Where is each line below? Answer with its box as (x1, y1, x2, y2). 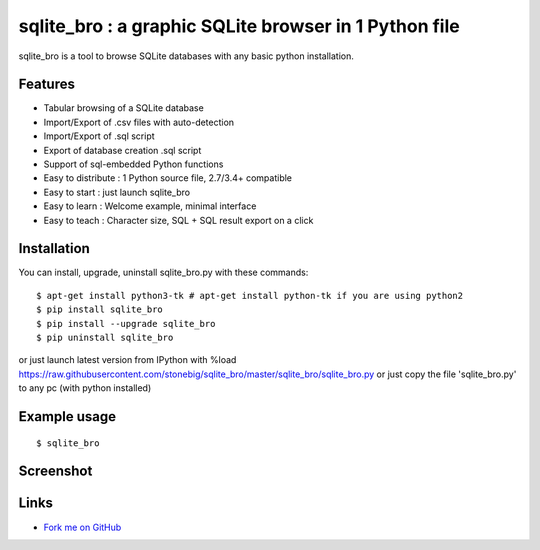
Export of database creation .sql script (43, 144, 202, 156)
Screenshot (18, 463, 93, 480)
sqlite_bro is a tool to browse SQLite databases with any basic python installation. (18, 50, 354, 62)
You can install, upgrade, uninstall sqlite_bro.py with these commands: (18, 266, 309, 279)
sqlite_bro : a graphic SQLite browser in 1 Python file (18, 15, 460, 37)
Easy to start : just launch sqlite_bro (43, 186, 190, 198)
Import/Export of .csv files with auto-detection (43, 116, 235, 128)
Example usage (18, 408, 117, 425)
